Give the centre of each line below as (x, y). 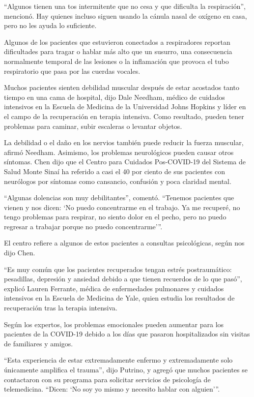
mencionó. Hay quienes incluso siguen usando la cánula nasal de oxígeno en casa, (126, 15)
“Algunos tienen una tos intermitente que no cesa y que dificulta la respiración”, (125, 6)
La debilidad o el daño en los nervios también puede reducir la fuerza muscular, (124, 142)
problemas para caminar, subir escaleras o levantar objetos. (93, 126)
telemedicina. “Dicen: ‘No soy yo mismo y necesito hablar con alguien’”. (112, 389)
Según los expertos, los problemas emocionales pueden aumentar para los (114, 324)
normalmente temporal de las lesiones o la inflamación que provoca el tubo (116, 61)
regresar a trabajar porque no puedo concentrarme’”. (83, 226)
